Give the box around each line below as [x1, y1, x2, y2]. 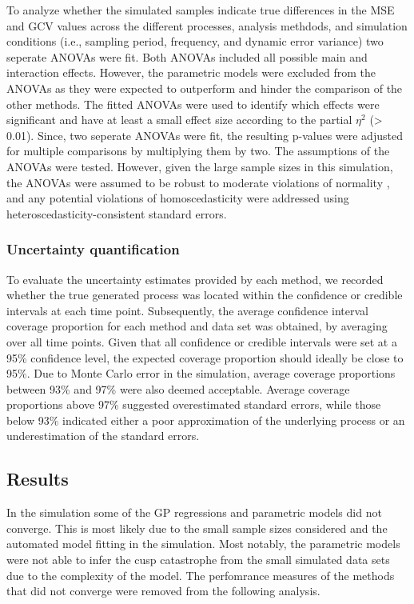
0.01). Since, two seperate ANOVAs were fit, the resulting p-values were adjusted [6, 126, 403, 143]
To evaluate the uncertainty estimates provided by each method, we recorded [6, 270, 384, 287]
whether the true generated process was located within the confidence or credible [6, 286, 403, 303]
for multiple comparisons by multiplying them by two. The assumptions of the [6, 142, 390, 159]
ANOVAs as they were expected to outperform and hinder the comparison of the [6, 79, 403, 96]
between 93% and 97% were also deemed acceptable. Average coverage [6, 380, 350, 397]
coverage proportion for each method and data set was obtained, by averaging [6, 318, 388, 334]
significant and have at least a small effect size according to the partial [6, 111, 352, 128]
